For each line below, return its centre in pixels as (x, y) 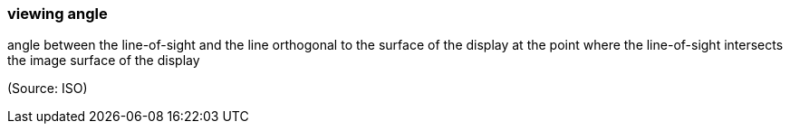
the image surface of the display (104, 61)
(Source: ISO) (48, 89)
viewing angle (58, 14)
